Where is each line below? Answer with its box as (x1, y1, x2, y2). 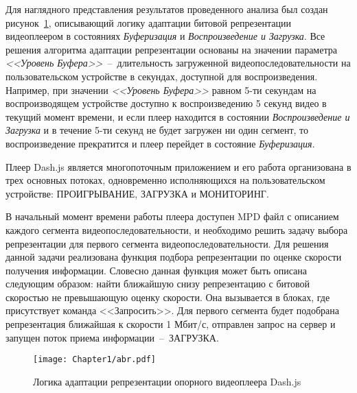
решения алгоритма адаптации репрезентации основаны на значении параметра (5, 42, 337, 56)
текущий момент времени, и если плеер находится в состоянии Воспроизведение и (5, 109, 350, 123)
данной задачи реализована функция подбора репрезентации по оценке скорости (5, 250, 342, 264)
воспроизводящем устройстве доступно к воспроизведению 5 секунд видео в (5, 96, 327, 110)
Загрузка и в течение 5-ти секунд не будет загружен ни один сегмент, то (5, 123, 309, 137)
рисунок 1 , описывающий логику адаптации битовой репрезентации (5, 15, 292, 29)
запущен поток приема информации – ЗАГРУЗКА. (5, 330, 219, 344)
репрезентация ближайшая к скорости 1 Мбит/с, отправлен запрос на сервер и (5, 317, 336, 331)
